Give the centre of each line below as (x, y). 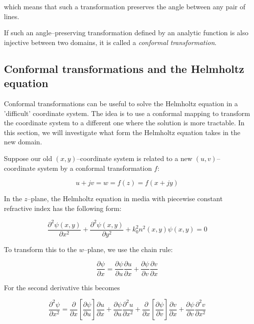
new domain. (23, 142)
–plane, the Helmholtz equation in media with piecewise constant (125, 198)
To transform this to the (40, 249)
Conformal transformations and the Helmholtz (124, 68)
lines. (12, 16)
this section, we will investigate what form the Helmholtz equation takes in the (122, 132)
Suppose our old (28, 158)
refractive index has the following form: (63, 208)
